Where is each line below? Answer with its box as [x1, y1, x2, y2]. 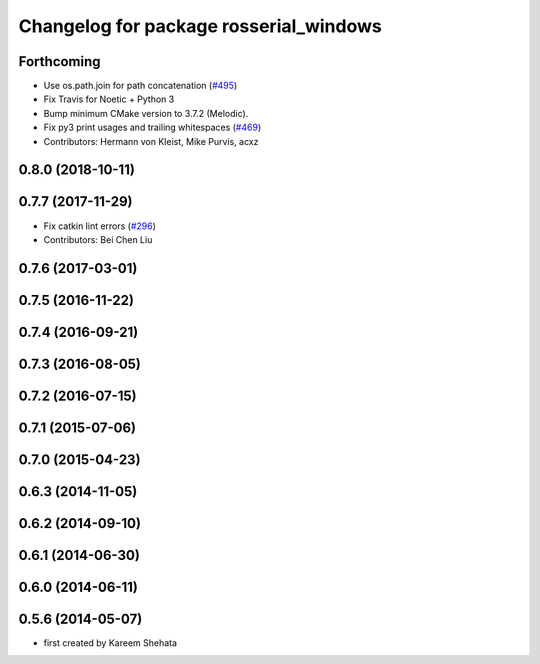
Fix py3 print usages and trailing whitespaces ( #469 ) [43, 121, 262, 134]
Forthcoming [18, 53, 101, 70]
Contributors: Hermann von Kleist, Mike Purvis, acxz [43, 135, 259, 147]
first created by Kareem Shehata [43, 637, 178, 649]
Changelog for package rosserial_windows [18, 15, 382, 37]
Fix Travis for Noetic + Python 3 [43, 93, 175, 105]
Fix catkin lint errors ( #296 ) [43, 220, 157, 232]
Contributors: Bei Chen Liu [43, 233, 153, 245]
